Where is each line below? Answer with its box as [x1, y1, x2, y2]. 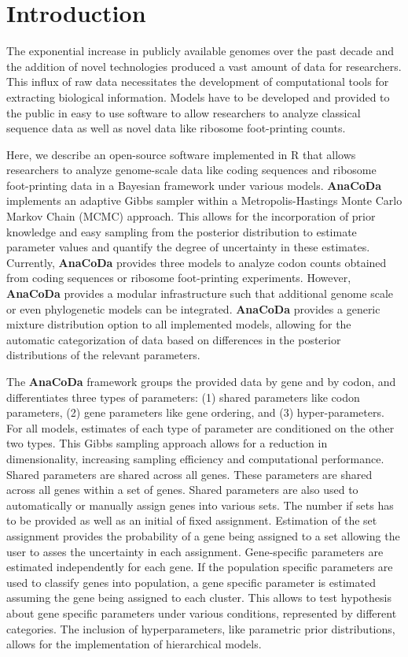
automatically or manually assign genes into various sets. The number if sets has [6, 496, 394, 513]
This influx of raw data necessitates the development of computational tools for [6, 73, 389, 90]
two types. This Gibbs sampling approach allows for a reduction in [6, 435, 328, 451]
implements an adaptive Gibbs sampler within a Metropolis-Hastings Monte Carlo [6, 192, 402, 209]
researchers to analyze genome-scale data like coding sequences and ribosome [6, 161, 377, 178]
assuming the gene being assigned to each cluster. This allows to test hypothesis [6, 589, 391, 606]
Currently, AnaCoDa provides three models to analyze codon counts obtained [6, 254, 387, 270]
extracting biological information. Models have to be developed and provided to [6, 88, 390, 105]
